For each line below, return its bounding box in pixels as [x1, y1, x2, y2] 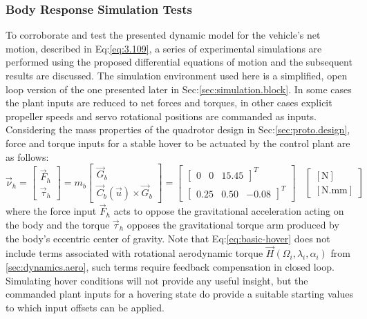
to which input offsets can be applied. [6, 300, 164, 314]
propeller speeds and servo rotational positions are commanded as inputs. [6, 108, 317, 123]
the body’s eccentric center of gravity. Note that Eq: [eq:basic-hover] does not [6, 231, 330, 245]
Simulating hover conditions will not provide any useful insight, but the [6, 273, 308, 287]
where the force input [6, 204, 97, 218]
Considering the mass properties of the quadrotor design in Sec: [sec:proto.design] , [6, 122, 350, 137]
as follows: [6, 149, 49, 164]
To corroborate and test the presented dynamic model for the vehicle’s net [6, 28, 321, 42]
